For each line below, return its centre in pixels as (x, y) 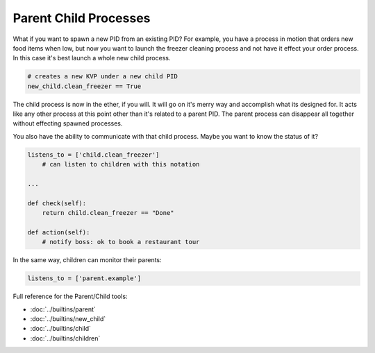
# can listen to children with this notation (121, 164)
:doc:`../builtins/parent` (63, 309)
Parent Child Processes (82, 18)
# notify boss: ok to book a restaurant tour (121, 242)
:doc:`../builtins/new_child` (68, 319)
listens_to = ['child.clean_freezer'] (93, 155)
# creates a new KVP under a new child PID (103, 77)
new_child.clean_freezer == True (84, 86)
